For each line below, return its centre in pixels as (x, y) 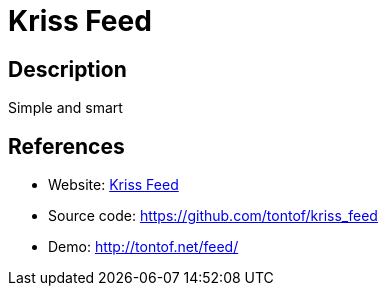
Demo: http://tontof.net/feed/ (143, 247)
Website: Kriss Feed (113, 185)
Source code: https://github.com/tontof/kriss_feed (213, 216)
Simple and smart (65, 108)
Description (67, 69)
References (66, 146)
